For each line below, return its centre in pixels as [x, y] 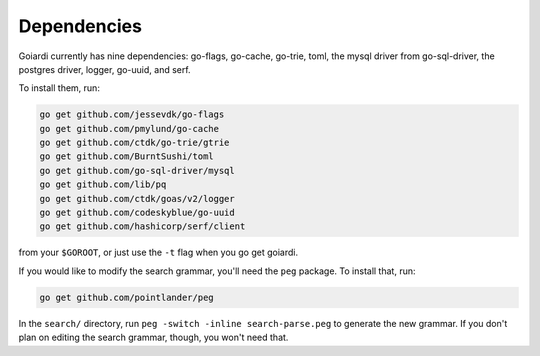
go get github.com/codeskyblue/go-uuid [137, 213]
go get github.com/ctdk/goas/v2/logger [137, 198]
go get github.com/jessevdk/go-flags [132, 114]
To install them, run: [59, 88]
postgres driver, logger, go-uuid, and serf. [104, 69]
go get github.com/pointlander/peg [126, 297]
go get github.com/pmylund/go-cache [129, 128]
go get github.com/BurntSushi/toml [126, 156]
